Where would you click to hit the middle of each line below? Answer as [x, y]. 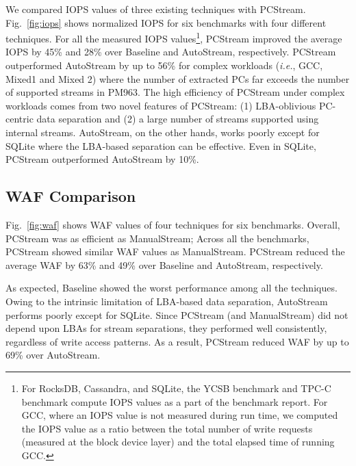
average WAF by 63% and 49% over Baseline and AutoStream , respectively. [164, 264]
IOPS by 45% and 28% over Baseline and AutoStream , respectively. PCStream [171, 52]
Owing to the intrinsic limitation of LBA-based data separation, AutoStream [167, 301]
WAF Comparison [71, 196]
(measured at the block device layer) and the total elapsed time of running [178, 442]
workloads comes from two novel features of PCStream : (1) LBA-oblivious [161, 105]
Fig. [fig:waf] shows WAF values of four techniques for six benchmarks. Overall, [173, 224]
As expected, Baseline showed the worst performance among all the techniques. [171, 288]
